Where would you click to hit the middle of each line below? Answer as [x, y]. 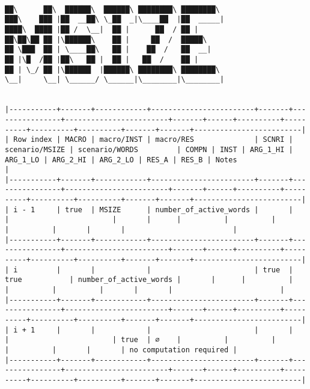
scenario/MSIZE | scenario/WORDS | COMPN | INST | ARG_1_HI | [149, 149]
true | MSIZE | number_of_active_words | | [179, 210]
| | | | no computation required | [121, 350]
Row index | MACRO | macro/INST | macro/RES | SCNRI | [153, 140]
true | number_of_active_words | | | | [149, 280]
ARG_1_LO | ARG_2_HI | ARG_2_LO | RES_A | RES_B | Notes [121, 160]
